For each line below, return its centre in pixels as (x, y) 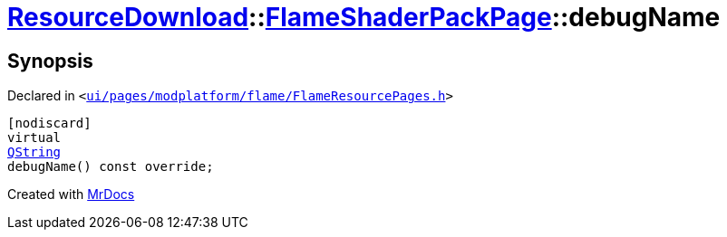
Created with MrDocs (71, 194)
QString (34, 152)
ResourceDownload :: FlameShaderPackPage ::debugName (364, 17)
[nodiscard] (49, 123)
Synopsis (50, 61)
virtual (34, 138)
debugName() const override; (111, 167)
